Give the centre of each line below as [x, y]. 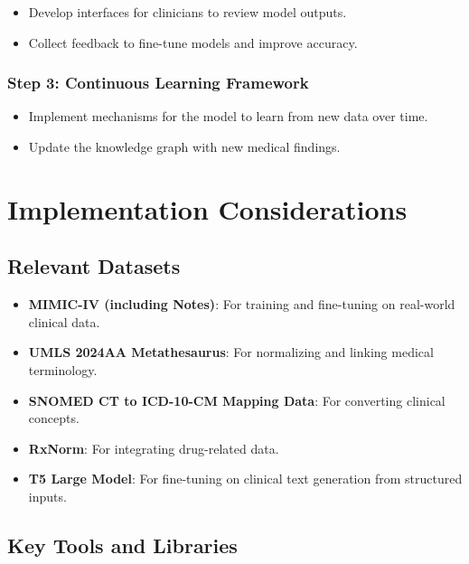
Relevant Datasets [94, 266]
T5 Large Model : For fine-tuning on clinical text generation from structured [245, 479]
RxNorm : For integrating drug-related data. [154, 448]
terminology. [63, 369]
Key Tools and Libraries [122, 545]
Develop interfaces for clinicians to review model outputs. [188, 12]
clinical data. [64, 321]
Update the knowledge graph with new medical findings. [184, 146]
